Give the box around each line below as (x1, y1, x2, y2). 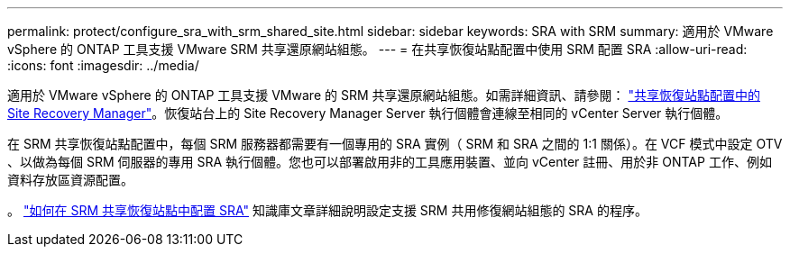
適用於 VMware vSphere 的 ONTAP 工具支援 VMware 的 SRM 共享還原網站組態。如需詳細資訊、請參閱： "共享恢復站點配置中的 (7, 87, 760, 103)
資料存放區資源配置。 (7, 172, 133, 187)
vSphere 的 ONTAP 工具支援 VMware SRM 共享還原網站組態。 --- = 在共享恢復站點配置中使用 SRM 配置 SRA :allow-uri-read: (7, 41, 748, 57)
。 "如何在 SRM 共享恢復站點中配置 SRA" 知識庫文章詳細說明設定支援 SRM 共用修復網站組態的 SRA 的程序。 (7, 203, 648, 218)
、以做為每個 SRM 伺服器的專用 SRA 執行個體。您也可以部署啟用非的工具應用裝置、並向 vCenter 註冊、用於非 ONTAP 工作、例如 (7, 154, 772, 169)
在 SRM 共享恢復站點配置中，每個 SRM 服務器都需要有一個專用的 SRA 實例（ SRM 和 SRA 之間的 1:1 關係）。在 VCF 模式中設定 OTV (7, 136, 783, 151)
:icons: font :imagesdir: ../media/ (7, 58, 199, 73)
